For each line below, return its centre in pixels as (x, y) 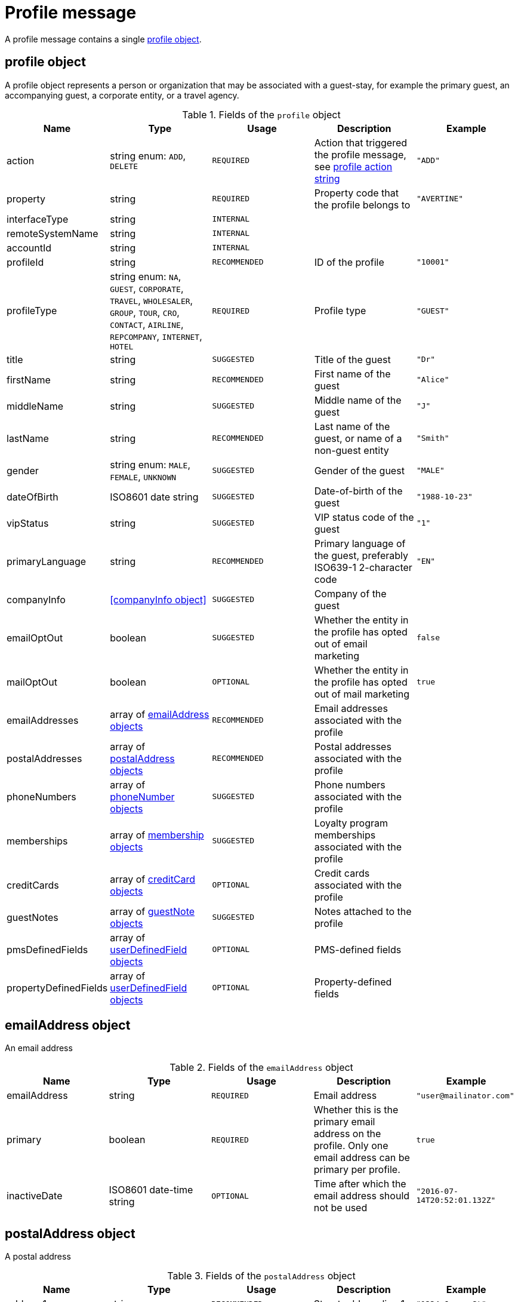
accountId (29, 248)
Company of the (350, 593)
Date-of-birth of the (358, 491)
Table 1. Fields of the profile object (261, 114)
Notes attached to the (363, 911)
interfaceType (38, 219)
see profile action (353, 166)
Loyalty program (351, 823)
